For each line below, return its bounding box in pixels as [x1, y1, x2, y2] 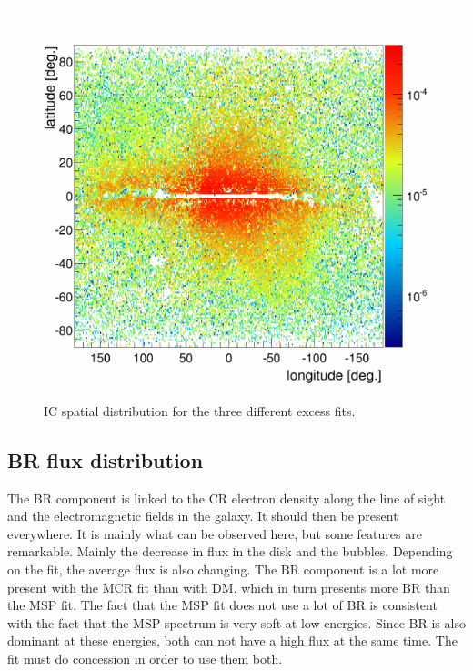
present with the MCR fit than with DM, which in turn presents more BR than [7, 577, 450, 596]
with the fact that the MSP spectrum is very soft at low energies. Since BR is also [7, 613, 466, 632]
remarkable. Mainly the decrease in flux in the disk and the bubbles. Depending [7, 542, 453, 561]
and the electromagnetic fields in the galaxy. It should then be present [7, 506, 398, 525]
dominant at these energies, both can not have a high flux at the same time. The [7, 631, 458, 650]
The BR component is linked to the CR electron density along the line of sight [7, 488, 446, 507]
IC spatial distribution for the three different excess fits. [44, 401, 356, 420]
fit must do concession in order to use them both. [7, 649, 283, 668]
